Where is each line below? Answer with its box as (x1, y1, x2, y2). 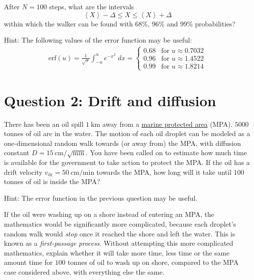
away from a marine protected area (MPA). (102, 118, 233, 129)
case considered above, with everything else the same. (4, 267, 165, 277)
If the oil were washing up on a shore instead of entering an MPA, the (4, 209, 214, 219)
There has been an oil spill (4, 118, 84, 129)
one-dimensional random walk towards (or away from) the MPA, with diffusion (4, 138, 241, 148)
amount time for (4, 257, 53, 267)
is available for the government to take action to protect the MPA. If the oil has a (4, 157, 250, 167)
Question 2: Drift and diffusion (4, 90, 216, 110)
